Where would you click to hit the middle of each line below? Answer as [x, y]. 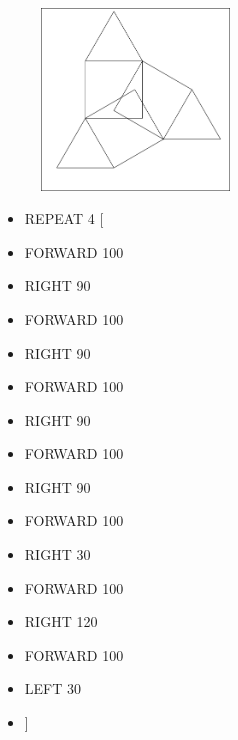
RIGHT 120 [61, 621]
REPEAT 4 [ [64, 218]
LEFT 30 [52, 688]
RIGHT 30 [57, 554]
